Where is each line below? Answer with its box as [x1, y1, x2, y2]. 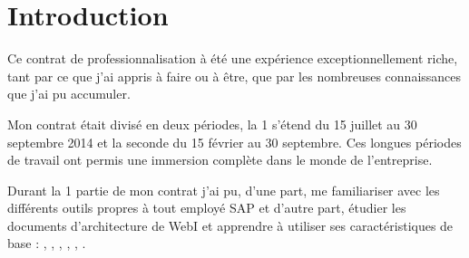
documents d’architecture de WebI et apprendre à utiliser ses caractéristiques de [7, 215, 454, 234]
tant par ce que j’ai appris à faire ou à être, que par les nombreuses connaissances [7, 66, 462, 85]
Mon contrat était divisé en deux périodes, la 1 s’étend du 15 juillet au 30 [7, 114, 417, 133]
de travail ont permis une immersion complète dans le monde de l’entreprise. [7, 150, 433, 169]
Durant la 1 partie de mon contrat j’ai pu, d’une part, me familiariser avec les [7, 180, 440, 199]
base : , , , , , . [7, 234, 86, 253]
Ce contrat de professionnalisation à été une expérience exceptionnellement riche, [7, 49, 458, 68]
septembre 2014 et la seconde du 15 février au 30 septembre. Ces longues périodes [7, 132, 462, 151]
